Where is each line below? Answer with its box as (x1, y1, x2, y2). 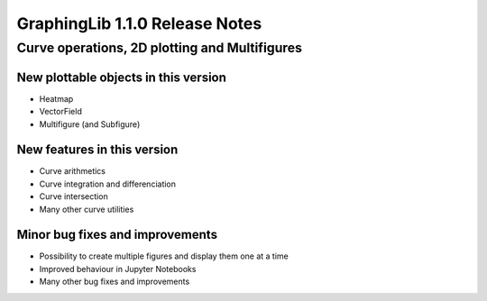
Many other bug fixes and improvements (39, 276, 190, 287)
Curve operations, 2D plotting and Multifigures (16, 40, 302, 56)
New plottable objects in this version (16, 69, 227, 85)
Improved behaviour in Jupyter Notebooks (39, 263, 197, 274)
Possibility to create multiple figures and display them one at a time (39, 251, 289, 261)
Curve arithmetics (39, 166, 106, 177)
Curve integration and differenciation (39, 178, 176, 189)
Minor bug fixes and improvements (16, 227, 218, 242)
